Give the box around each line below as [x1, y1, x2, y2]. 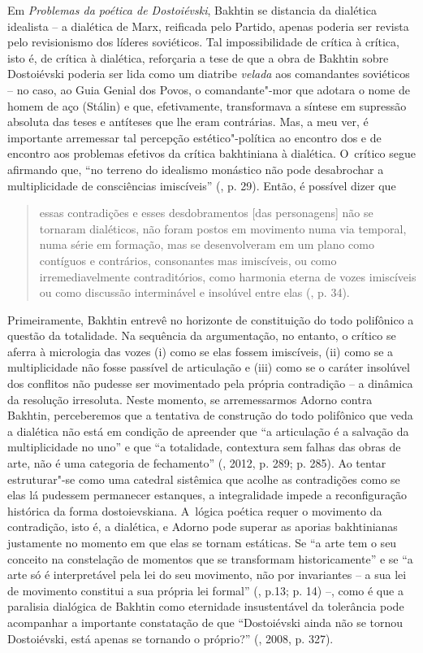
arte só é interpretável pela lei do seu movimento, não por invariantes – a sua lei [7, 566, 407, 583]
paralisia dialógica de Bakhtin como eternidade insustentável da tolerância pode [7, 598, 404, 615]
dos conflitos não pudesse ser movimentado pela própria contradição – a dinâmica [7, 375, 413, 392]
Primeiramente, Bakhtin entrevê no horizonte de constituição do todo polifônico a [7, 311, 414, 328]
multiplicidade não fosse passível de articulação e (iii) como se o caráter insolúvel [7, 359, 410, 376]
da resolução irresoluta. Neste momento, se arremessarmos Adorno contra [7, 390, 373, 407]
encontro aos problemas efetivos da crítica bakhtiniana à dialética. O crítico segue [7, 145, 416, 162]
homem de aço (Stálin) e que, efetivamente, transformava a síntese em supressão [7, 97, 407, 114]
